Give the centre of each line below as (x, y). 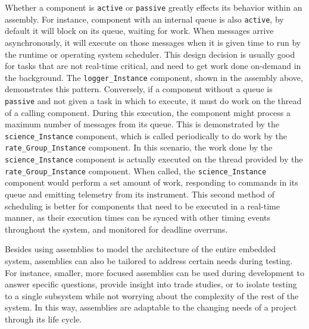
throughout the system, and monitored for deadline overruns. (116, 229)
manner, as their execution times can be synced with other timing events (138, 217)
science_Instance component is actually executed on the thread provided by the (154, 159)
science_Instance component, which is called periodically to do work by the (146, 135)
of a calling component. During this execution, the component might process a (148, 112)
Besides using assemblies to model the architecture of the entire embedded (140, 249)
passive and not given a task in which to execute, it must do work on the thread (153, 100)
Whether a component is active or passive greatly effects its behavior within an (154, 7)
